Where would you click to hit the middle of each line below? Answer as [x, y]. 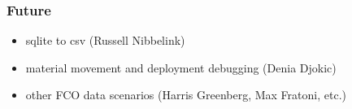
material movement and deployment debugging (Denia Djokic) [181, 67]
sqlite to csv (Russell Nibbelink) [105, 40]
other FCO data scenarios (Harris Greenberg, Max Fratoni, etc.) [186, 95]
